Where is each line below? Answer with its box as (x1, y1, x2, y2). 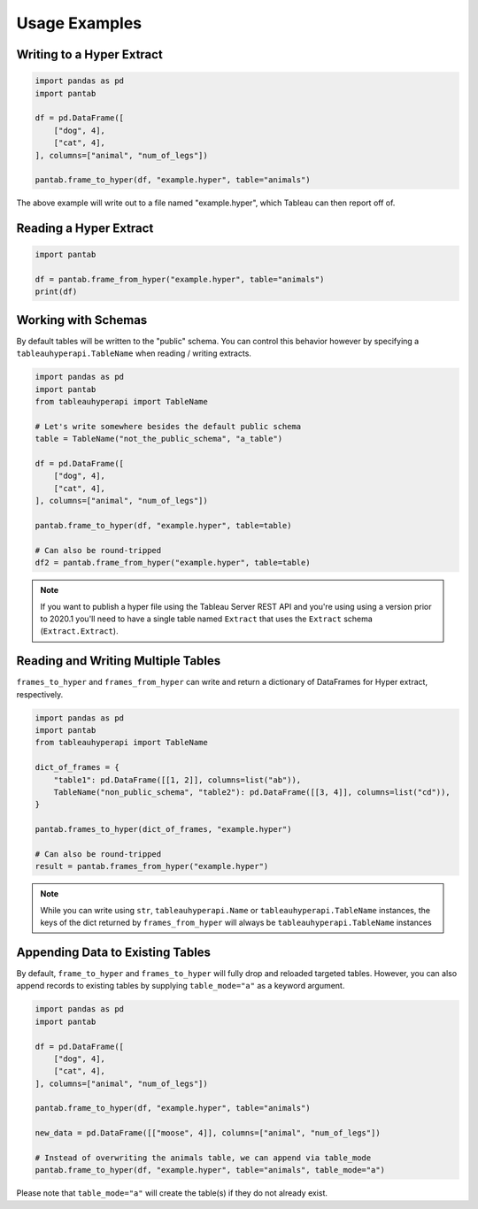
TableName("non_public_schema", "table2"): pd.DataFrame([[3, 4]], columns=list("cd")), (53, 787, 451, 797)
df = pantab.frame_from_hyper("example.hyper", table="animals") (35, 274, 325, 285)
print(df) (35, 287, 78, 296)
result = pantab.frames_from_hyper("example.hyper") (35, 861, 269, 872)
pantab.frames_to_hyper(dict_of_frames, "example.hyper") (35, 824, 292, 835)
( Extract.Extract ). (40, 626, 119, 636)
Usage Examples (16, 13, 143, 33)
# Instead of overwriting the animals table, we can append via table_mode (35, 1153, 372, 1163)
